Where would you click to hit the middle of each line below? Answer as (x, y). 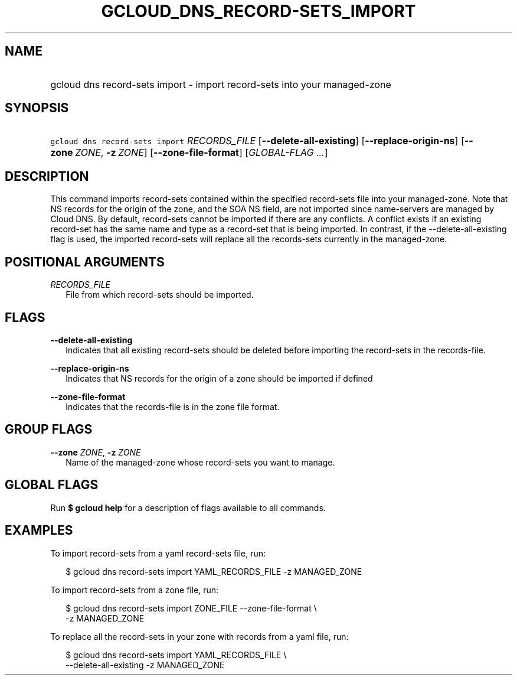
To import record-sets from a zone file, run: (135, 590)
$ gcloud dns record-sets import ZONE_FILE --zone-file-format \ (191, 608)
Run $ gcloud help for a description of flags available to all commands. (188, 507)
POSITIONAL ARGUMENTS (85, 262)
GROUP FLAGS (49, 430)
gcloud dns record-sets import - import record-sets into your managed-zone (221, 84)
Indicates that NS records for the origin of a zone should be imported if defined (219, 378)
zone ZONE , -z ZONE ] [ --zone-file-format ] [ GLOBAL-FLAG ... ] (189, 153)
